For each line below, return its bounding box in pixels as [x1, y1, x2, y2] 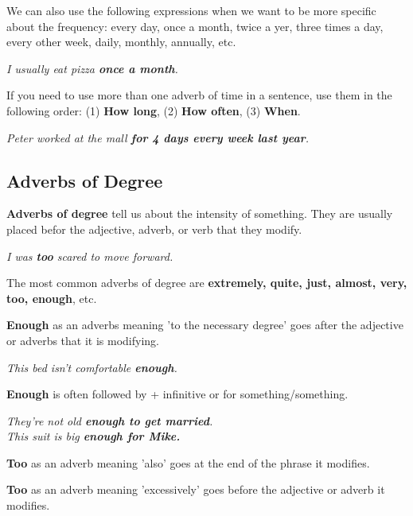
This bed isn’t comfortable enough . [6, 359, 177, 375]
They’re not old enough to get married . [6, 412, 213, 429]
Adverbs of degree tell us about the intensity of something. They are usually [6, 205, 393, 222]
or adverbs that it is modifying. [6, 332, 159, 348]
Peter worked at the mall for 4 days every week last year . [6, 129, 310, 145]
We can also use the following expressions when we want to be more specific [6, 2, 376, 18]
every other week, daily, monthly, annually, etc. [6, 33, 236, 50]
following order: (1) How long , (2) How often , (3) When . [6, 102, 301, 118]
